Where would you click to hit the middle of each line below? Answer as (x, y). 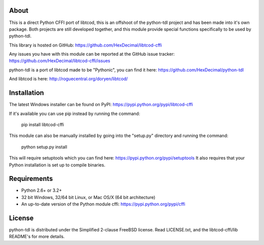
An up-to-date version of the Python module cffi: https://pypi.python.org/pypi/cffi (103, 204)
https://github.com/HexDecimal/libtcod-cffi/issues (60, 61)
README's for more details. (37, 237)
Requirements (31, 179)
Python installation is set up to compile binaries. (57, 165)
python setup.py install (44, 147)
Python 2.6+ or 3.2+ (42, 190)
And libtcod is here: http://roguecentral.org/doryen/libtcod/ (68, 79)
